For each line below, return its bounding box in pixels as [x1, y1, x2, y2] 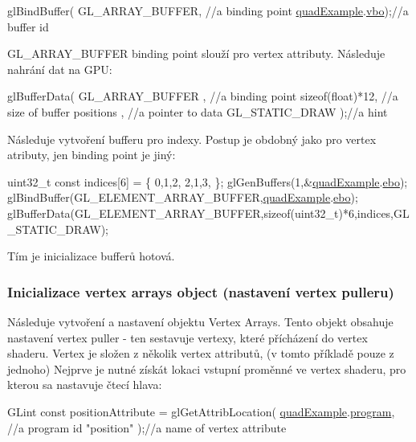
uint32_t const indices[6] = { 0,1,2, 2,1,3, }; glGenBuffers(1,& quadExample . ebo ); [7, 173, 408, 190]
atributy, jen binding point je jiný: [7, 146, 176, 163]
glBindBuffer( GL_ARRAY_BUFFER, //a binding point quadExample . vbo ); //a [7, 2, 409, 18]
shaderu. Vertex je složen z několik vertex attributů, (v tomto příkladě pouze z [7, 345, 394, 362]
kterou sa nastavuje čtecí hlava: [7, 376, 162, 393]
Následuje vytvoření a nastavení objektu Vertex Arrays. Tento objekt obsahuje [7, 313, 394, 329]
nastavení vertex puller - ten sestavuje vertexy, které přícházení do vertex [7, 329, 368, 346]
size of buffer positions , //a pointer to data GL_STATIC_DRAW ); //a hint [7, 103, 388, 120]
